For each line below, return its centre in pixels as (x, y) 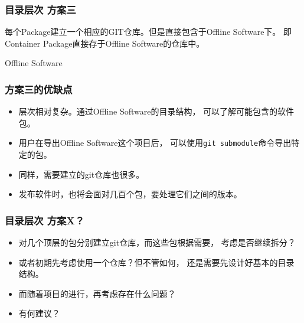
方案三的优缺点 (39, 89)
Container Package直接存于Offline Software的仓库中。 (105, 43)
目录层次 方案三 (40, 9)
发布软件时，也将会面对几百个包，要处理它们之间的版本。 (130, 194)
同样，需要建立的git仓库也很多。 (81, 174)
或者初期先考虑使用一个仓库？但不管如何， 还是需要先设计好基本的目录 (156, 262)
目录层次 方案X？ (45, 220)
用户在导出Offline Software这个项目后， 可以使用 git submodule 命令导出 (155, 143)
